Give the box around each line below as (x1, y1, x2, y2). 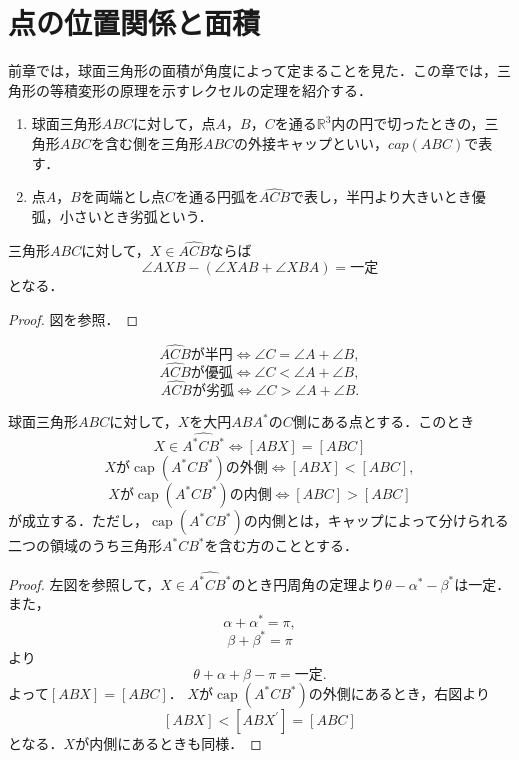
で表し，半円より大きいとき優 (290, 186, 486, 207)
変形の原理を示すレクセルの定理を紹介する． (77, 79, 372, 100)
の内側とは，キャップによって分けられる (243, 510, 509, 531)
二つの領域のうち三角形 (8, 535, 162, 556)
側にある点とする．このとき (292, 411, 475, 432)
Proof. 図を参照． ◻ (8, 308, 139, 329)
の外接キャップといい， (234, 132, 389, 153)
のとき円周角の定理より (231, 573, 386, 594)
